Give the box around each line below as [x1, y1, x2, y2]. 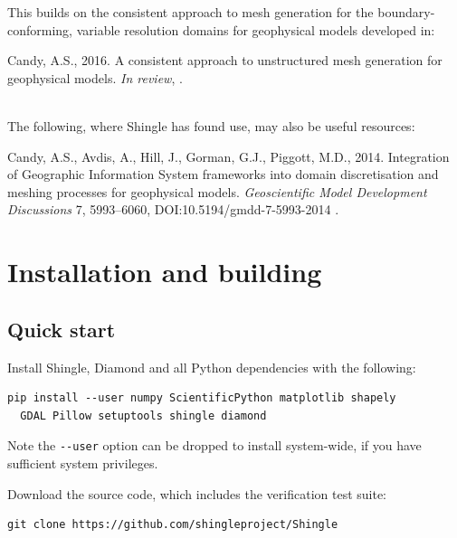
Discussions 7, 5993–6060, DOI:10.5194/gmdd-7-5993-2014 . [7, 200, 339, 219]
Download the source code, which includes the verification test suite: [7, 484, 387, 503]
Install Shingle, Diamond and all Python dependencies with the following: [7, 357, 416, 376]
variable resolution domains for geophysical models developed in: [76, 20, 435, 39]
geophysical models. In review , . [7, 68, 183, 87]
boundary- [377, 3, 435, 21]
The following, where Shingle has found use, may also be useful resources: [7, 116, 415, 135]
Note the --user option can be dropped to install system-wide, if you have [7, 436, 422, 455]
